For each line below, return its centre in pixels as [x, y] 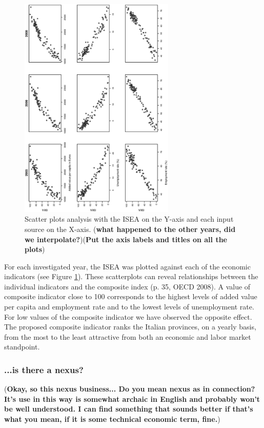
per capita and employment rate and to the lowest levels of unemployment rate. [129, 307]
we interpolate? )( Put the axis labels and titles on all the [126, 239]
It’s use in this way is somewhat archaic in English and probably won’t [132, 398]
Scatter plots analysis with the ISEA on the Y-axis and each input [129, 219]
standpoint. [22, 347]
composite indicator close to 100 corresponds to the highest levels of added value [131, 296]
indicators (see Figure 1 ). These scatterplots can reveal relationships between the [131, 276]
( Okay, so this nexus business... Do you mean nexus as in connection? [130, 389]
